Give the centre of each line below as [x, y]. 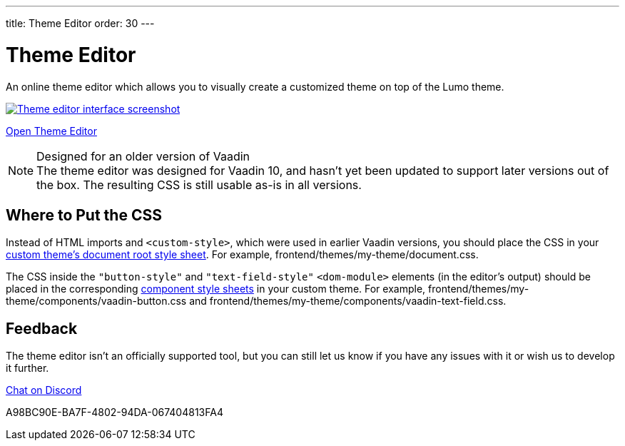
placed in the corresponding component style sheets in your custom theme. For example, [216, 289]
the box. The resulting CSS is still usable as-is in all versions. [199, 184]
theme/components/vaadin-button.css [96, 301]
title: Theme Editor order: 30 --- [80, 23]
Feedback [42, 328]
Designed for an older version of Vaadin [143, 156]
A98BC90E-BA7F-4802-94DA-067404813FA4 [115, 412]
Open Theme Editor [51, 131]
